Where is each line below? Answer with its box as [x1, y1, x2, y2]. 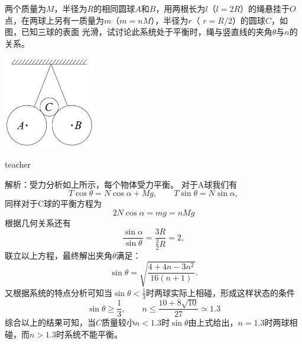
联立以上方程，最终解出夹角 [5, 249, 112, 261]
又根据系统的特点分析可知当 [5, 286, 112, 298]
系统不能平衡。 [64, 328, 122, 340]
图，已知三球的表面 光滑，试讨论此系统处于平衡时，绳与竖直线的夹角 [5, 25, 272, 38]
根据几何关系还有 [5, 216, 71, 229]
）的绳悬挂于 [240, 2, 290, 14]
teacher [5, 158, 31, 171]
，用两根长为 [155, 2, 206, 14]
